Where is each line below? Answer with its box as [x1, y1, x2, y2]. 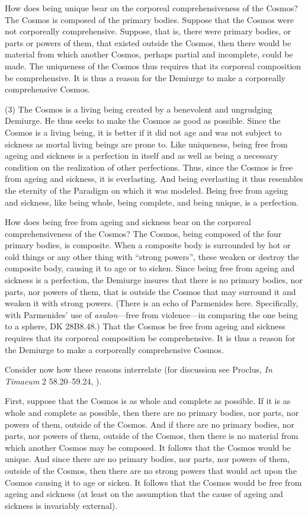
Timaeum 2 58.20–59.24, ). [5, 374, 102, 387]
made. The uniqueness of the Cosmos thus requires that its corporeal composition [5, 59, 301, 72]
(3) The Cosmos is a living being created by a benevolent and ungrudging [5, 102, 272, 115]
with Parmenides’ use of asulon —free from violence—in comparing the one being [5, 308, 298, 321]
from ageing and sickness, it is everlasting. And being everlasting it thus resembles [5, 172, 303, 185]
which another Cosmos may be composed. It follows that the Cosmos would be [5, 441, 291, 453]
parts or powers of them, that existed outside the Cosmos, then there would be [5, 36, 291, 49]
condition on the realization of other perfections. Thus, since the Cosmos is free [5, 161, 293, 173]
